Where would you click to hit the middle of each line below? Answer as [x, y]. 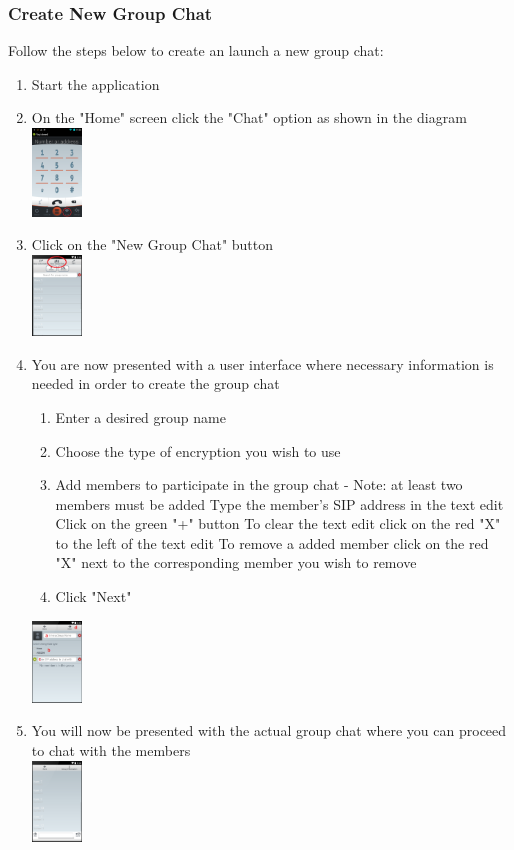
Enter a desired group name [140, 416]
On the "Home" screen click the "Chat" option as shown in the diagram [249, 117]
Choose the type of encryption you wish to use [198, 450]
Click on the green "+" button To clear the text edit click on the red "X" [278, 523]
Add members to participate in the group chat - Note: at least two [259, 484]
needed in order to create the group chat [155, 383]
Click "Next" [93, 596]
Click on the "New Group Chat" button [152, 244]
